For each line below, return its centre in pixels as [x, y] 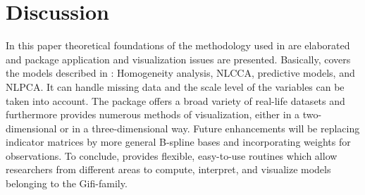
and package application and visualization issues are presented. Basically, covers [178, 59]
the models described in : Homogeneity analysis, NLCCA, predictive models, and [180, 73]
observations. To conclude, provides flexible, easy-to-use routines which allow [172, 155]
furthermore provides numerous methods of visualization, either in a [153, 114]
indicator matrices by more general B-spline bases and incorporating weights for [178, 142]
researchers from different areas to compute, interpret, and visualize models [168, 169]
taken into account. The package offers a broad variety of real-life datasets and [175, 100]
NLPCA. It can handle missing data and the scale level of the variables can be [175, 86]
